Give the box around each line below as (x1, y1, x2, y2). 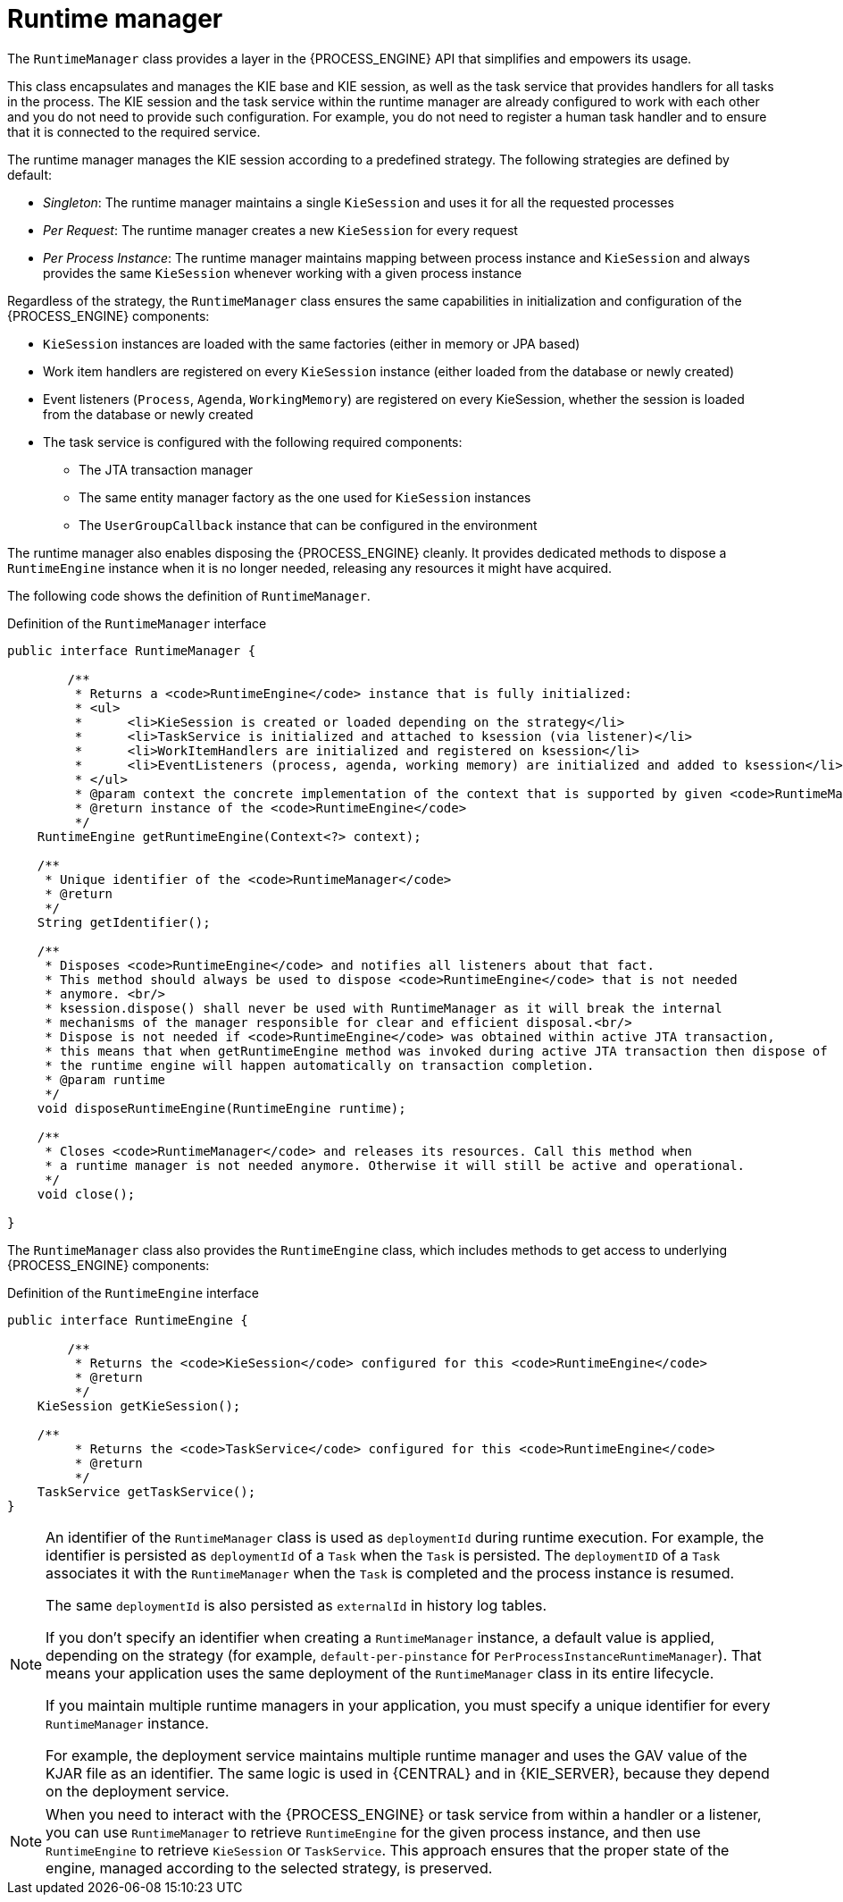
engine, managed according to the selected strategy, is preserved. (46, 1858, 493, 1877)
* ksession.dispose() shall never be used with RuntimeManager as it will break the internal (45, 1000, 722, 1015)
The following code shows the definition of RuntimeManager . (7, 587, 371, 603)
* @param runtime (45, 1072, 166, 1087)
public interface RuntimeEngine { (7, 1312, 248, 1327)
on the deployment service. (46, 1781, 230, 1800)
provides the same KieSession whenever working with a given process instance (43, 265, 522, 281)
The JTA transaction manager (79, 461, 253, 477)
